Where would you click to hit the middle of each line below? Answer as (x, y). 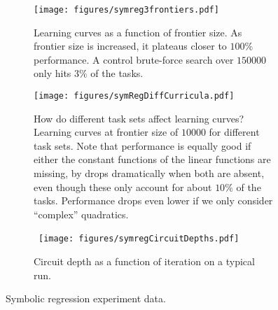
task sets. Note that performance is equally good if (143, 145)
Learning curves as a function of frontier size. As (138, 32)
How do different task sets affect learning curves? (139, 118)
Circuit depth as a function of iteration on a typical (144, 261)
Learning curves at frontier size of (106, 132)
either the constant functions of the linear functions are (152, 159)
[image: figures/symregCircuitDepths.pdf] (139, 239)
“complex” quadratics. (81, 214)
